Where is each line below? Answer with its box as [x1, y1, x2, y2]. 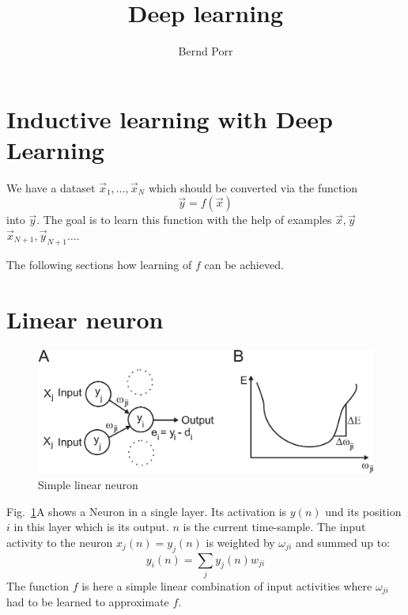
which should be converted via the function [148, 179, 358, 196]
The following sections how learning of [6, 256, 192, 272]
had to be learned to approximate [6, 594, 169, 610]
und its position [325, 503, 402, 519]
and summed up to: [295, 533, 391, 550]
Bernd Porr [178, 43, 233, 59]
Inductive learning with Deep [6, 102, 333, 135]
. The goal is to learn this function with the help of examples [36, 211, 332, 228]
